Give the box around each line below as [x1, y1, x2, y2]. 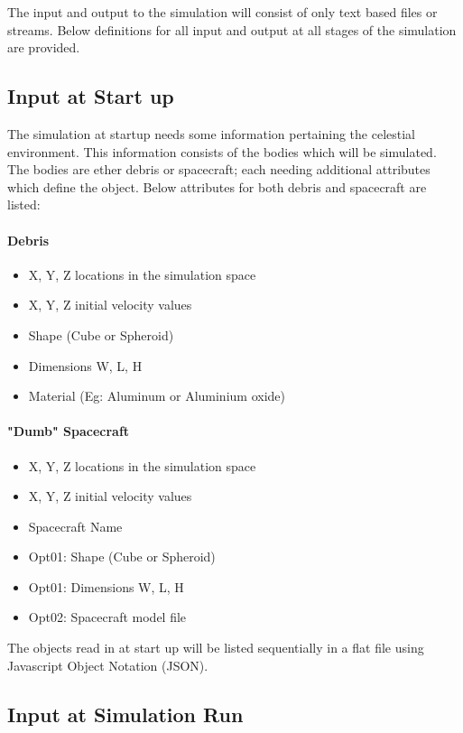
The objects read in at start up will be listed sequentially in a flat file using [7, 638, 424, 657]
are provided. [7, 38, 80, 57]
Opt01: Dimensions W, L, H [28, 577, 184, 596]
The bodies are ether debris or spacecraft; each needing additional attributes [7, 160, 431, 179]
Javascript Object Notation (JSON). [7, 655, 208, 674]
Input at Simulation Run [7, 700, 244, 728]
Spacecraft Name [28, 516, 123, 535]
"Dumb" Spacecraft [7, 422, 130, 441]
